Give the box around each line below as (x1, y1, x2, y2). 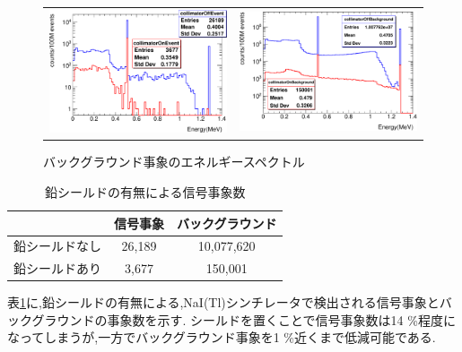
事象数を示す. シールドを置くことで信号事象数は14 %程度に (107, 310, 456, 329)
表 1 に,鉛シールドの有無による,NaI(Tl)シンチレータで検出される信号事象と (7, 293, 440, 312)
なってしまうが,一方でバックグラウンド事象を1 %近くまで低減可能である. (7, 328, 436, 347)
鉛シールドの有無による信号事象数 (44, 182, 246, 201)
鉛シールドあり (13, 259, 101, 278)
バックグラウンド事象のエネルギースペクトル (43, 152, 305, 171)
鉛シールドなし (13, 236, 101, 255)
